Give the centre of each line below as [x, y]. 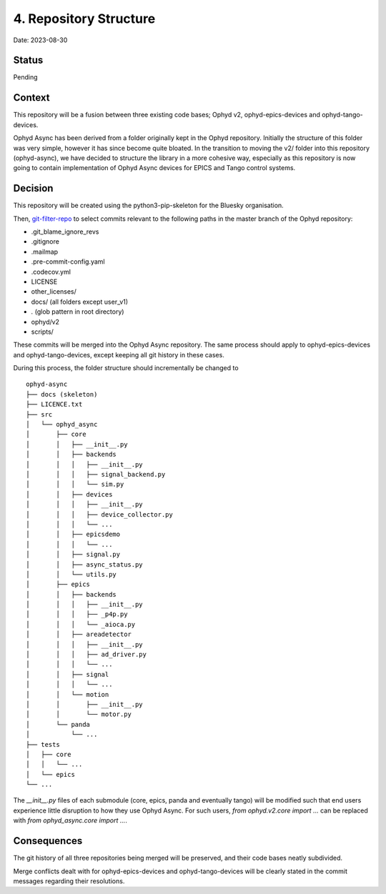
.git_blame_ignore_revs [65, 232]
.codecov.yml [51, 272]
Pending [26, 77]
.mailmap [45, 252]
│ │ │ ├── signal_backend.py [96, 474]
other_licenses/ [54, 292]
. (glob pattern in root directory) [78, 312]
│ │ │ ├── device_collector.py [99, 514]
